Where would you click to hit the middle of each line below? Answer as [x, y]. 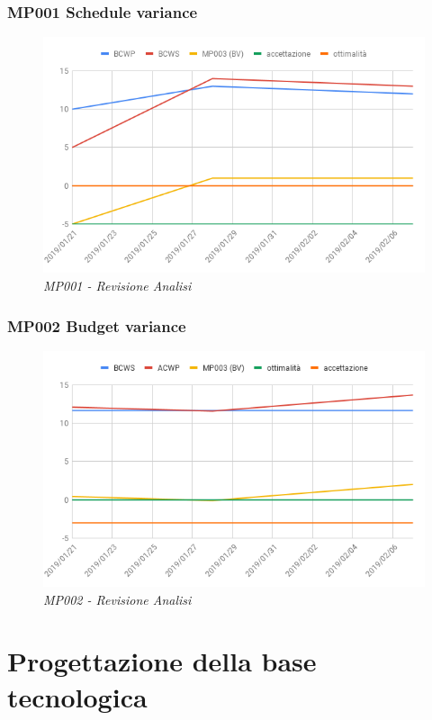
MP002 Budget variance [97, 325]
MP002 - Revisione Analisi [117, 599]
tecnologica [77, 696]
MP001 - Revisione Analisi [117, 285]
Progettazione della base [162, 661]
